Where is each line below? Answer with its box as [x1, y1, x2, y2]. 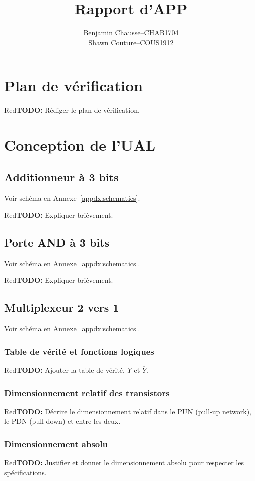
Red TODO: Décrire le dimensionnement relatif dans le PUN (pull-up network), [4, 406, 252, 416]
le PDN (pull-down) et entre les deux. [4, 416, 121, 426]
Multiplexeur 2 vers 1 [4, 300, 119, 315]
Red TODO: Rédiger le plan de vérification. [4, 105, 140, 115]
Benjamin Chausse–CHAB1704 [83, 27, 179, 38]
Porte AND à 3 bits [4, 234, 110, 250]
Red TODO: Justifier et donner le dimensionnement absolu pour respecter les [4, 457, 244, 468]
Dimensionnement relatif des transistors [4, 386, 170, 399]
